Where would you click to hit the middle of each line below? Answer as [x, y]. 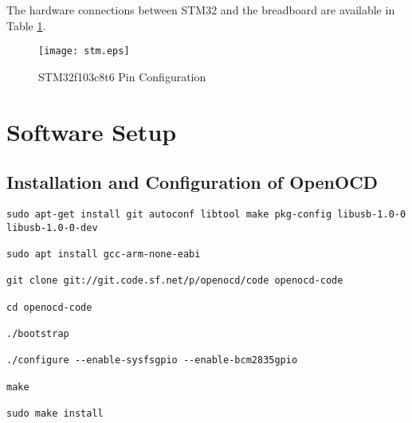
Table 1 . [26, 25]
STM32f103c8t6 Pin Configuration [122, 76]
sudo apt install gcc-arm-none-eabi [104, 254]
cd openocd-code [49, 307]
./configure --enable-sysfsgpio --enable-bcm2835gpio [152, 360]
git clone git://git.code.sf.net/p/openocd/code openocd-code [175, 281]
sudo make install [55, 413]
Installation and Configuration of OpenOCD [192, 182]
